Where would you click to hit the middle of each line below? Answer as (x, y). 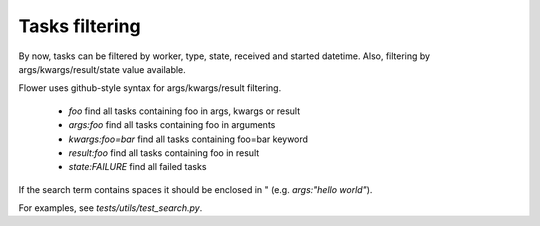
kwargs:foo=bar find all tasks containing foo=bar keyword (188, 139)
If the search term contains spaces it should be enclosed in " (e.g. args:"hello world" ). (195, 189)
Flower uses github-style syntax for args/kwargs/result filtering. (150, 88)
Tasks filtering (79, 26)
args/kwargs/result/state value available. (102, 69)
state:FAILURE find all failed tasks (137, 167)
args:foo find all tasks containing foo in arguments (172, 125)
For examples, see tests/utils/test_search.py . (110, 208)
